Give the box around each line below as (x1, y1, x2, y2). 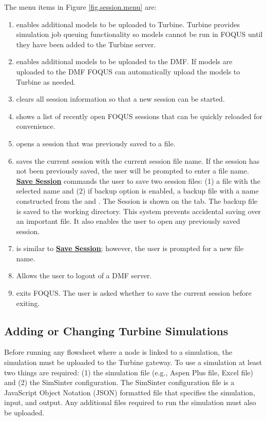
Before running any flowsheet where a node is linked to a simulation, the (4, 347, 233, 357)
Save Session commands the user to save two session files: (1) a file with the (16, 175, 260, 186)
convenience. (16, 121, 55, 131)
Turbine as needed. (16, 76, 76, 87)
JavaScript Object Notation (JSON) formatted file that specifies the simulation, (4, 387, 255, 397)
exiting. (16, 297, 40, 308)
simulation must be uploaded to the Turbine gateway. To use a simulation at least (4, 357, 262, 368)
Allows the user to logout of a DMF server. (16, 270, 152, 281)
